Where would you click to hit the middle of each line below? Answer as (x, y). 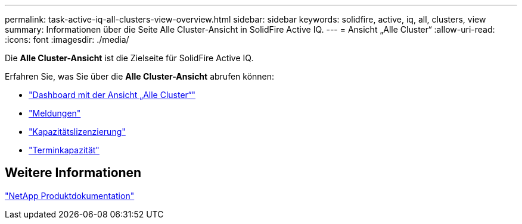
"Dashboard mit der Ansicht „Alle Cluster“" (112, 95)
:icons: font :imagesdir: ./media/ (67, 40)
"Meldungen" (55, 113)
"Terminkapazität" (64, 150)
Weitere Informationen (73, 173)
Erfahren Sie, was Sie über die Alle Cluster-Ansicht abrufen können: (140, 76)
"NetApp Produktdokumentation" (70, 195)
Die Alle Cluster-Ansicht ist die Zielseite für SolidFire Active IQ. (129, 58)
